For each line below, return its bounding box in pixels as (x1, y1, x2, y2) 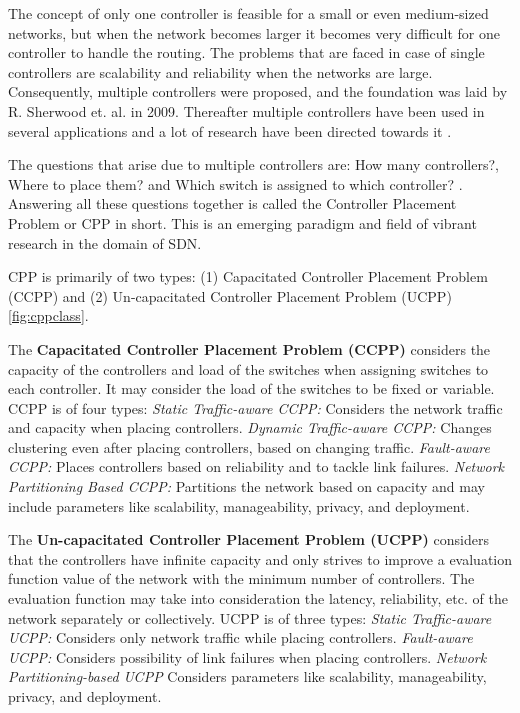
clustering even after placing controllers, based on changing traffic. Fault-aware (8, 436, 490, 457)
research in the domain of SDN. (8, 232, 202, 253)
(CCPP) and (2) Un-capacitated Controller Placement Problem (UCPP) (8, 285, 452, 306)
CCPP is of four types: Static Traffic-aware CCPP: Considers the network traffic (8, 397, 503, 418)
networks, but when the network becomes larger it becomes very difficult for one (8, 22, 500, 43)
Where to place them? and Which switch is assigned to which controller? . (8, 173, 463, 194)
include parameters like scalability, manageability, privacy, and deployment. (8, 495, 470, 516)
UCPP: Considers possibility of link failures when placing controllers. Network (8, 646, 487, 667)
